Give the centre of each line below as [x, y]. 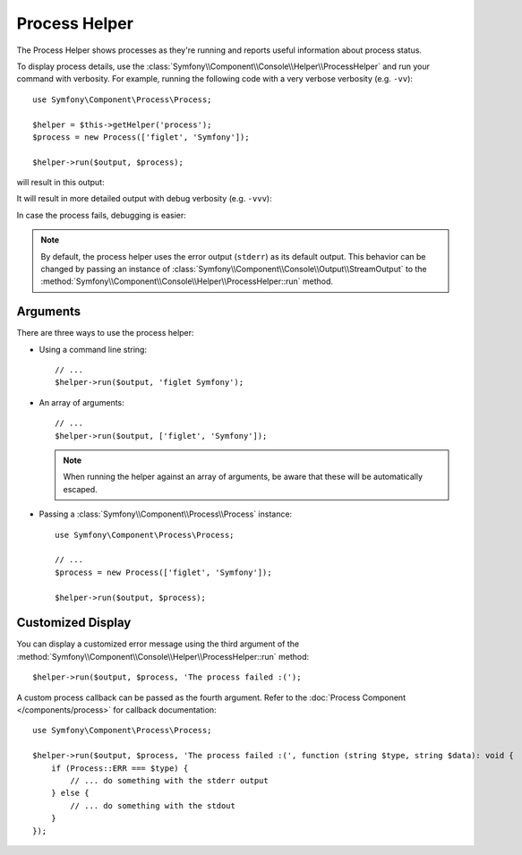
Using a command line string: [93, 349]
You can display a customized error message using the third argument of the [158, 644]
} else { [70, 793]
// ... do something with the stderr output [169, 780]
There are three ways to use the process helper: [105, 333]
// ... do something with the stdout [153, 805]
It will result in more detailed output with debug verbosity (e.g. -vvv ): [144, 199]
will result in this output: [60, 183]
